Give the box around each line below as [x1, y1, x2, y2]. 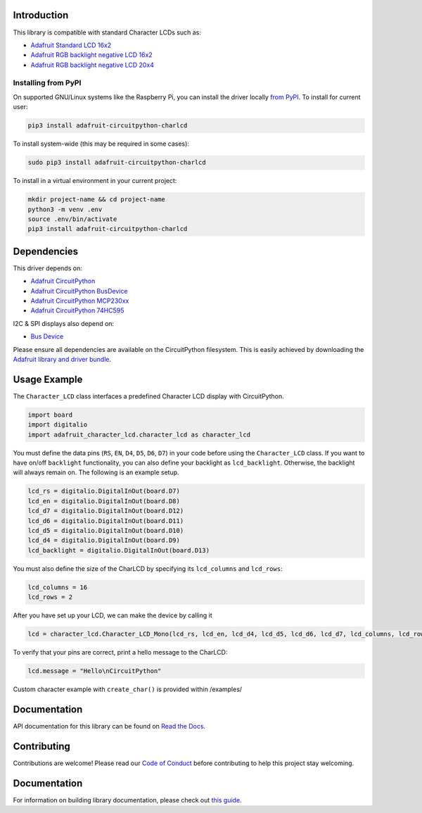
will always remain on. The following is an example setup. [13, 468, 179, 477]
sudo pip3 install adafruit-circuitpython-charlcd [27, 158, 207, 167]
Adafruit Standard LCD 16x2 [30, 41, 112, 49]
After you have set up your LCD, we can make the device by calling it [13, 611, 212, 619]
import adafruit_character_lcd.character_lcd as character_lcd [27, 430, 251, 439]
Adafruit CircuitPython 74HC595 [30, 306, 124, 315]
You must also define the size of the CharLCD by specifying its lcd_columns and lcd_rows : [13, 564, 283, 573]
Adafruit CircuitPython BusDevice [30, 286, 128, 295]
